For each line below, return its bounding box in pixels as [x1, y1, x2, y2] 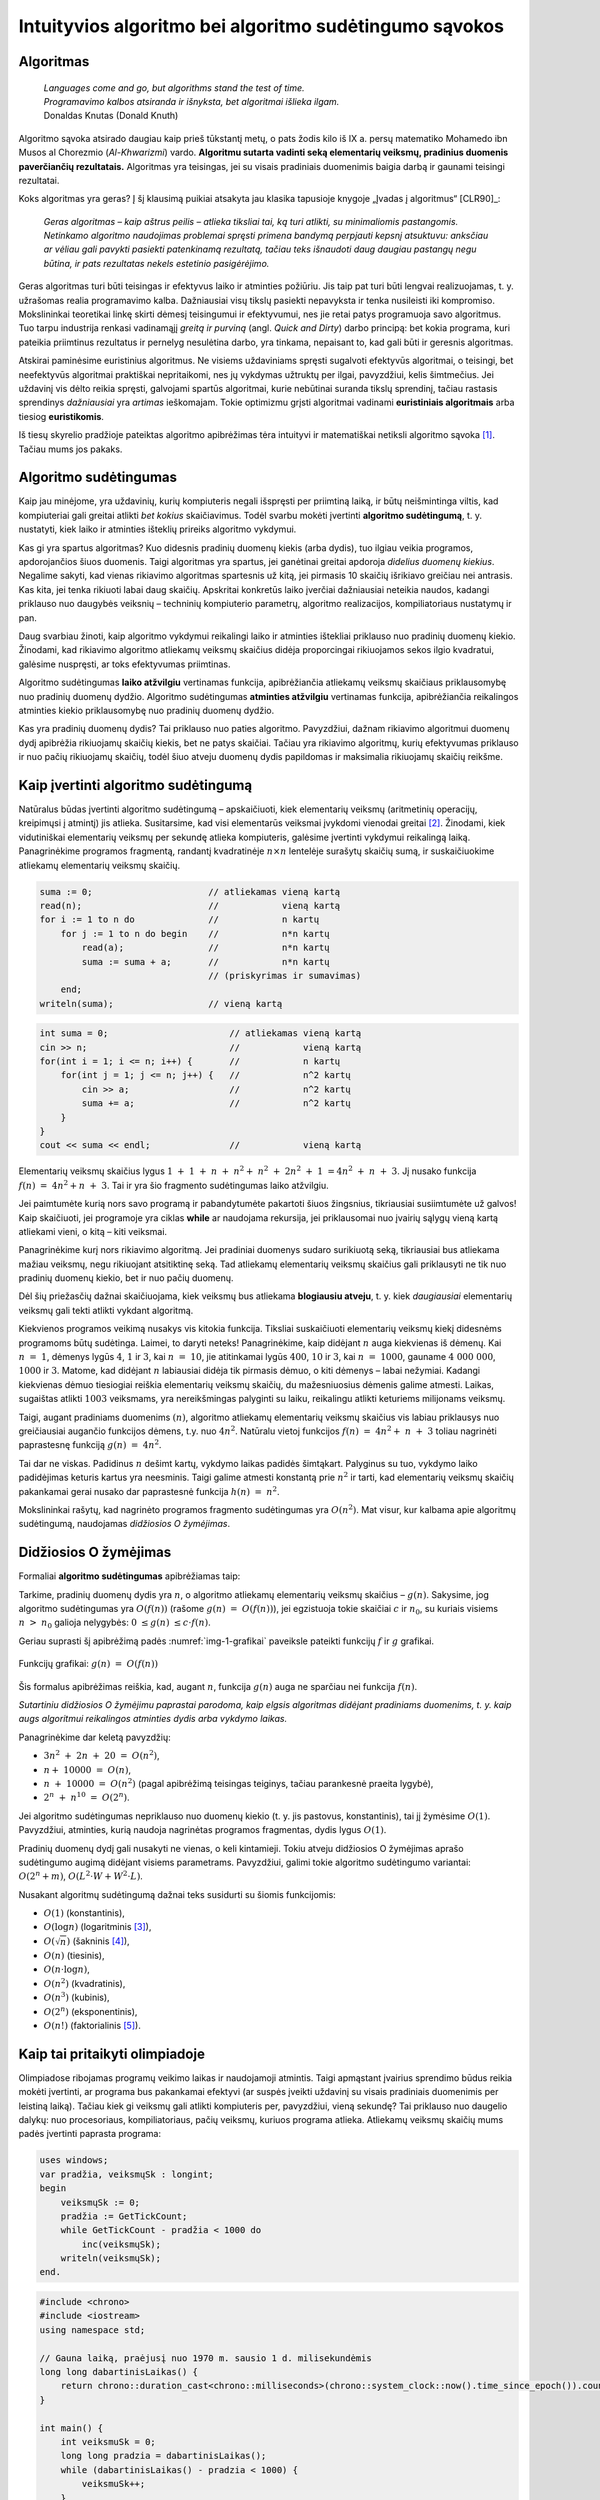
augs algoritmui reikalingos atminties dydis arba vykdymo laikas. [18, 1713, 288, 1725]
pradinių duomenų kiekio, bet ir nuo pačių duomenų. [18, 1272, 234, 1284]
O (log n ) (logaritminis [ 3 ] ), [43, 1921, 152, 1933]
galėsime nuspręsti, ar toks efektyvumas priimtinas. [18, 658, 231, 670]
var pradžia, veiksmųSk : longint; [39, 2168, 214, 2180]
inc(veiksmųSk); [81, 2238, 162, 2250]
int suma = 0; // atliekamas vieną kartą [39, 1028, 362, 1039]
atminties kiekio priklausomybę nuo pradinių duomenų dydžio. [18, 704, 275, 716]
